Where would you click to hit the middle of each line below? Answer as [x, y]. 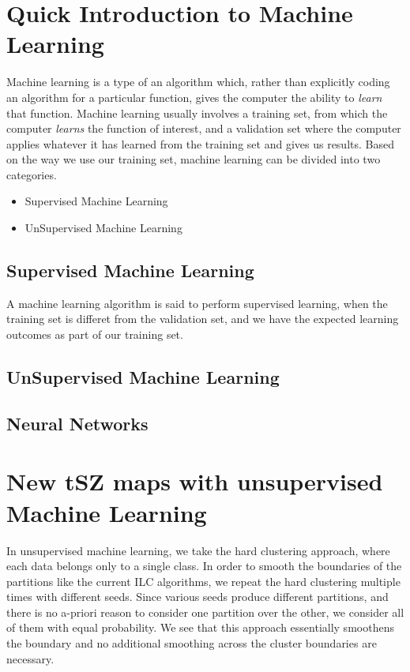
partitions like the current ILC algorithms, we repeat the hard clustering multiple [203, 581]
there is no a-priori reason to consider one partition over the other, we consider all [205, 612]
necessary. [30, 658]
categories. [32, 174]
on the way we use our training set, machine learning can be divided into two [194, 159]
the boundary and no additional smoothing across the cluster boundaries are [192, 643]
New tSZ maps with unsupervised [195, 481]
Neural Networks [77, 423]
